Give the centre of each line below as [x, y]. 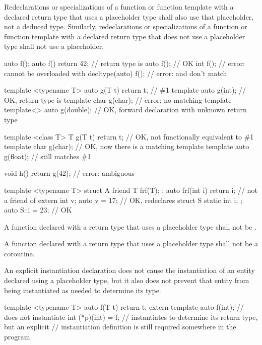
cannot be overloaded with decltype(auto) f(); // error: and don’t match [116, 73]
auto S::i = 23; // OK [38, 210]
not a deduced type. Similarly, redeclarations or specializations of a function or [126, 26]
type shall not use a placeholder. [54, 46]
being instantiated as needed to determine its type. [83, 290]
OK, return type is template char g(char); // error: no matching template [118, 99]
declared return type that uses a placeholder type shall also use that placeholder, [129, 16]
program [17, 337]
